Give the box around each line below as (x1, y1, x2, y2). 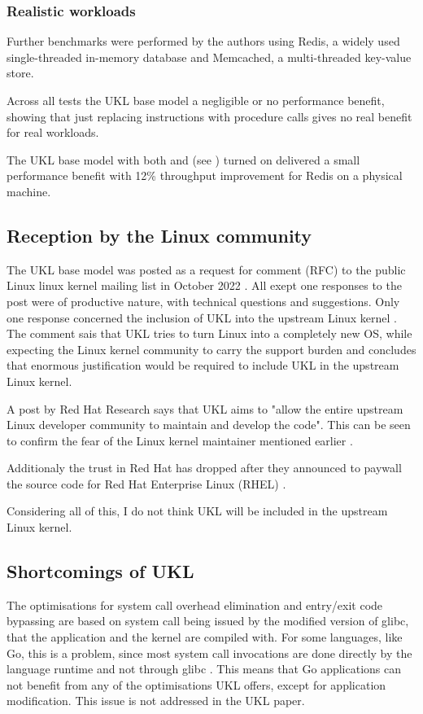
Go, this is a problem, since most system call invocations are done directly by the (7, 644, 412, 661)
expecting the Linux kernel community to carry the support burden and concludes (7, 340, 416, 357)
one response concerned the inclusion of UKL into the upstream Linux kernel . (7, 309, 397, 326)
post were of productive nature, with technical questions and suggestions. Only (7, 292, 400, 309)
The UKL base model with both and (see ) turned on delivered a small (7, 151, 360, 168)
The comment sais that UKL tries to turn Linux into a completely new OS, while (7, 325, 412, 342)
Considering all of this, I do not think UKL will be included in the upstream (7, 502, 388, 519)
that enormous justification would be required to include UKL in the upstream (7, 357, 399, 374)
